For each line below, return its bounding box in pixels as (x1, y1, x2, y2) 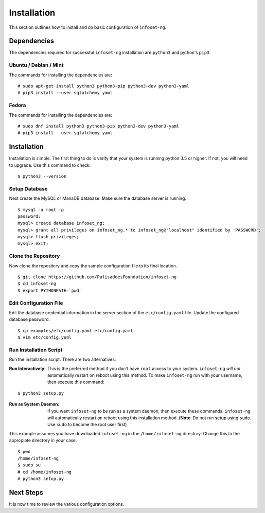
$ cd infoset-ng (18, 281, 56, 286)
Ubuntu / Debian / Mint (9, 62, 64, 69)
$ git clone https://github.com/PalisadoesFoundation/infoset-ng (18, 274, 177, 280)
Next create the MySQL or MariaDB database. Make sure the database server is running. (9, 195, 187, 201)
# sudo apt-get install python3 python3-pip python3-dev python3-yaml (18, 83, 190, 88)
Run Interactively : (9, 365, 46, 371)
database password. (9, 317, 50, 322)
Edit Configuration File (9, 300, 63, 306)
